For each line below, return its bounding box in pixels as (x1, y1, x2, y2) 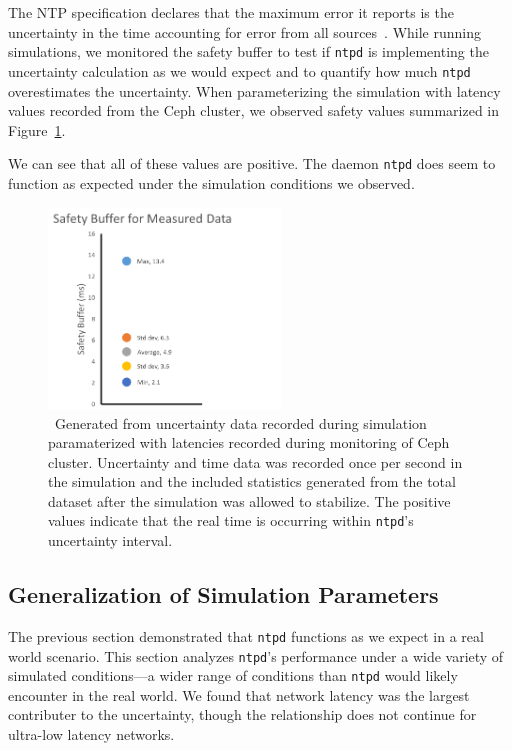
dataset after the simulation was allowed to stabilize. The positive (48, 490, 451, 511)
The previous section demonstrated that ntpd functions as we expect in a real (8, 625, 484, 646)
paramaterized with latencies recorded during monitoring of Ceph (48, 432, 450, 453)
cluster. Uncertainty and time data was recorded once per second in (48, 451, 463, 472)
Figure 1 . (8, 119, 66, 140)
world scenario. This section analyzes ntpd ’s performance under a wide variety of (8, 645, 504, 666)
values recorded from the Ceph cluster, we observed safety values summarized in (8, 100, 500, 121)
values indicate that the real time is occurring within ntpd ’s (48, 510, 414, 531)
